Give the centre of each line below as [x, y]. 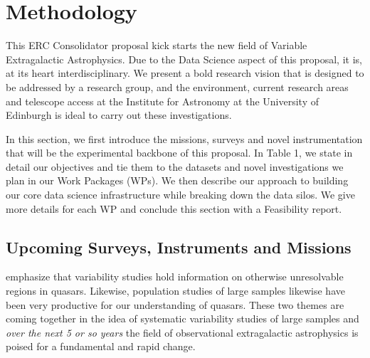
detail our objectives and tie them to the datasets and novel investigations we [175, 166]
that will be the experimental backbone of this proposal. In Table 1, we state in [179, 153]
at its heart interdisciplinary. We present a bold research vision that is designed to [185, 73]
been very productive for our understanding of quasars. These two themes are [175, 304]
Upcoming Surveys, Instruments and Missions [179, 247]
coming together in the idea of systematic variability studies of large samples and [183, 318]
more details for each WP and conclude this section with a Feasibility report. [174, 208]
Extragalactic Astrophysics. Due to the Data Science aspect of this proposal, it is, [184, 59]
